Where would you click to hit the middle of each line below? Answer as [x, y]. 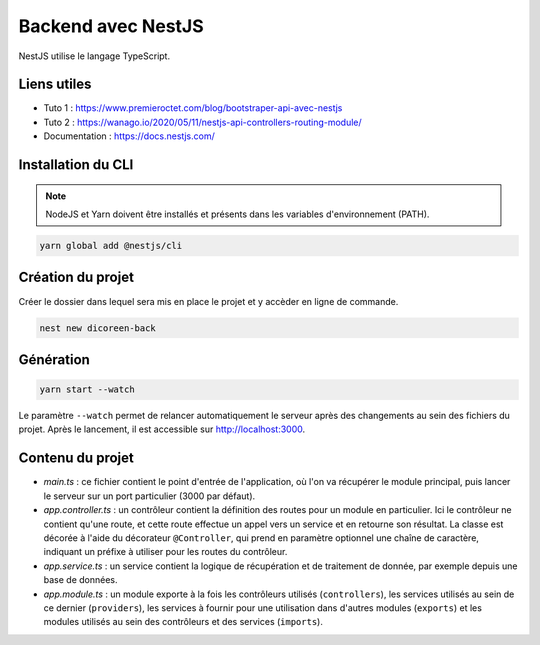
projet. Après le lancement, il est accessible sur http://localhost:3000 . [162, 429]
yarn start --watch [87, 389]
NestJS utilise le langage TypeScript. [94, 56]
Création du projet [76, 277]
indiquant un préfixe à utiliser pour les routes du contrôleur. [165, 552]
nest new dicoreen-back [98, 328]
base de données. [80, 580]
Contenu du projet [76, 458]
